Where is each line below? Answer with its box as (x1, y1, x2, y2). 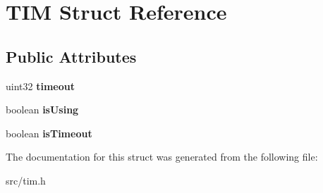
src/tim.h (6, 173, 46, 187)
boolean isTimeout (6, 125, 92, 140)
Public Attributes (6, 45, 137, 67)
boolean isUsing (6, 102, 79, 117)
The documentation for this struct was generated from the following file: (6, 149, 318, 164)
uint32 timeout (6, 78, 75, 93)
